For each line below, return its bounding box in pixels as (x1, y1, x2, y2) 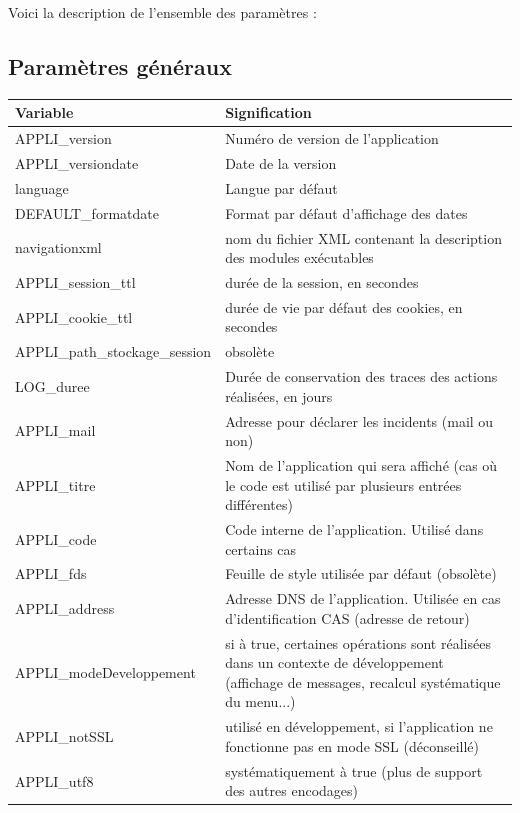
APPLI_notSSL (15, 726, 114, 747)
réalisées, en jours (225, 385, 333, 406)
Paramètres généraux (8, 50, 232, 81)
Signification (225, 102, 312, 123)
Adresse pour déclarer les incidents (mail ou (225, 410, 494, 431)
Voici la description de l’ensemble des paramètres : (8, 2, 317, 22)
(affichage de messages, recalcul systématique (225, 671, 501, 692)
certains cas (225, 538, 297, 559)
